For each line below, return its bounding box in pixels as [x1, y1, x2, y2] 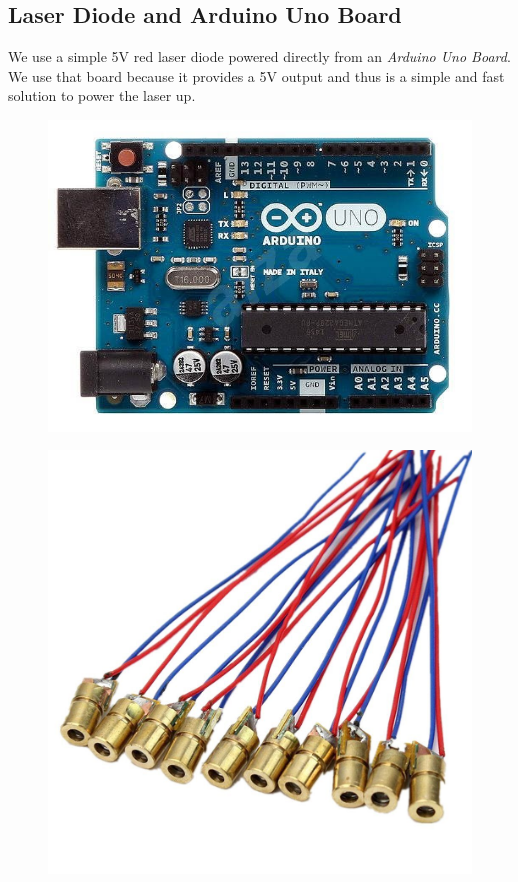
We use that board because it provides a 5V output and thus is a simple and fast [8, 65, 505, 86]
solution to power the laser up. [8, 85, 196, 106]
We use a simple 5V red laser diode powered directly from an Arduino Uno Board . [8, 46, 511, 67]
